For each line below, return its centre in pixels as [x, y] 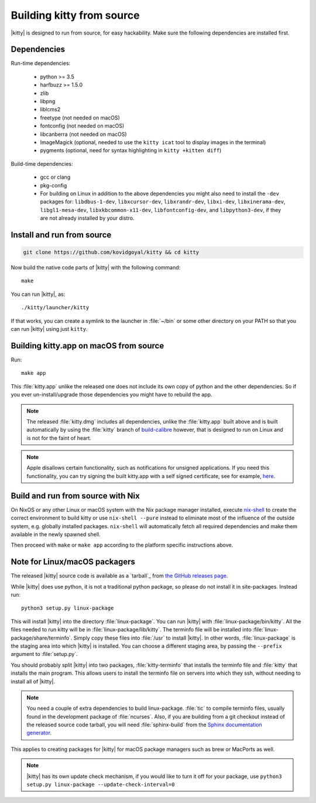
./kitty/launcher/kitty [55, 308]
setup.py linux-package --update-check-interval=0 [101, 785]
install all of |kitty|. [33, 681]
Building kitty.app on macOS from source [87, 346]
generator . [39, 733]
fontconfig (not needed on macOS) [82, 126]
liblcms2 [50, 110]
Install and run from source [61, 235]
